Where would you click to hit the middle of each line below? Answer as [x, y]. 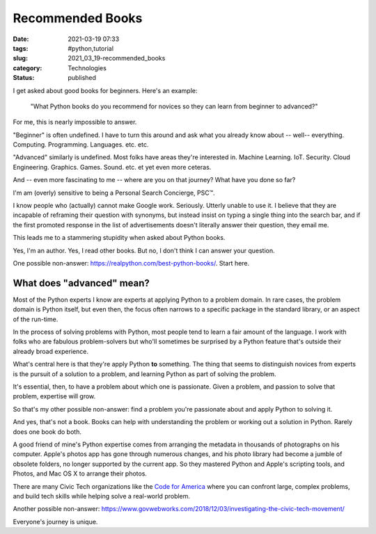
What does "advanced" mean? [81, 283]
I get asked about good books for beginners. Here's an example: [105, 90]
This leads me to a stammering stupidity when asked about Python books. [119, 238]
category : [28, 68]
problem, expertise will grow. [54, 396]
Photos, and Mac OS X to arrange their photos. [80, 474]
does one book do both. [47, 432]
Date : [21, 39]
